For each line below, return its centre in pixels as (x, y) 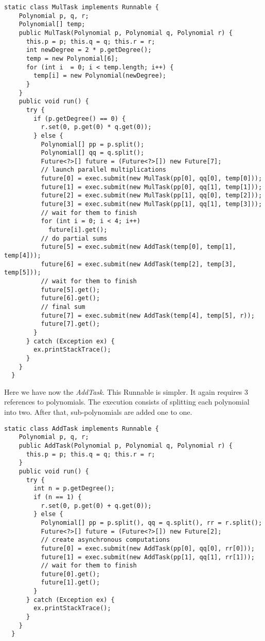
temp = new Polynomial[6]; (72, 58)
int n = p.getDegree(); (74, 489)
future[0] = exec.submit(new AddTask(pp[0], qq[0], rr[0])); (148, 548)
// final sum (63, 307)
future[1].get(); (70, 583)
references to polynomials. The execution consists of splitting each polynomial (127, 402)
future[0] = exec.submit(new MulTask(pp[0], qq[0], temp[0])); (152, 179)
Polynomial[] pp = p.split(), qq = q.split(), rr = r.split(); (152, 523)
